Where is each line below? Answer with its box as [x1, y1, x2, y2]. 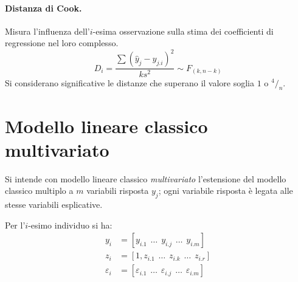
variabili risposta [86, 184, 149, 197]
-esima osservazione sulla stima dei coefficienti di [92, 24, 274, 37]
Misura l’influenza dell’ [5, 24, 90, 37]
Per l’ [5, 218, 26, 231]
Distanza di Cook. [5, 1, 82, 14]
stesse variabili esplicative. [5, 198, 103, 211]
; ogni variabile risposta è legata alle [158, 184, 293, 197]
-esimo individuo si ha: [28, 218, 113, 231]
